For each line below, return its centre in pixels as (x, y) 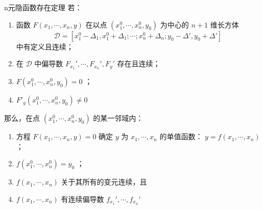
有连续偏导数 (82, 199)
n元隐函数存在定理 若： (43, 7)
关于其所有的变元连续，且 (104, 182)
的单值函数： (181, 136)
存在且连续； (139, 63)
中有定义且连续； (45, 46)
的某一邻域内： (118, 118)
